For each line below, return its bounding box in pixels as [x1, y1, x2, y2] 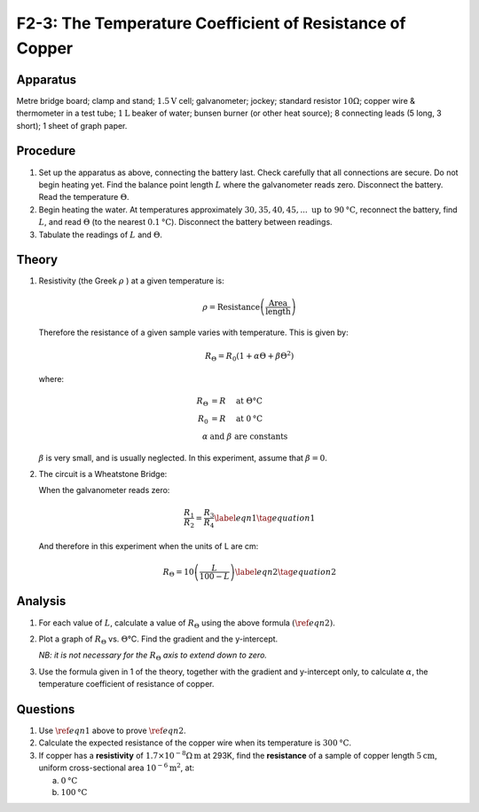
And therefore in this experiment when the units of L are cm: [38, 540, 259, 551]
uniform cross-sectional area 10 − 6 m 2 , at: [38, 761, 195, 773]
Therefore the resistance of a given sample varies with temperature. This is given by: [38, 327, 349, 338]
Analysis [16, 593, 67, 609]
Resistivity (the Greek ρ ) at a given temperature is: [38, 275, 225, 286]
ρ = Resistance [202, 302, 261, 312]
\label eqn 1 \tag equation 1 [214, 513, 316, 523]
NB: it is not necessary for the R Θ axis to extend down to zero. [38, 649, 268, 663]
